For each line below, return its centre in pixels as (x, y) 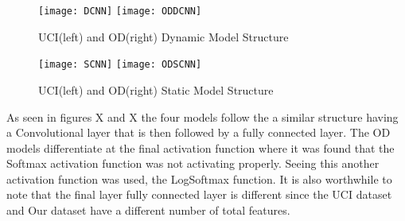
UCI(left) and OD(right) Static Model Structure (156, 89)
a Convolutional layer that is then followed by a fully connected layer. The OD (199, 132)
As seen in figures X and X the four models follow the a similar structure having (202, 116)
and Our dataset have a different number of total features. (148, 210)
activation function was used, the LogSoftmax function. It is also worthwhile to (199, 178)
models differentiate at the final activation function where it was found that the (201, 147)
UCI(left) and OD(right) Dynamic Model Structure (164, 36)
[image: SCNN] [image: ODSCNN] (120, 65)
